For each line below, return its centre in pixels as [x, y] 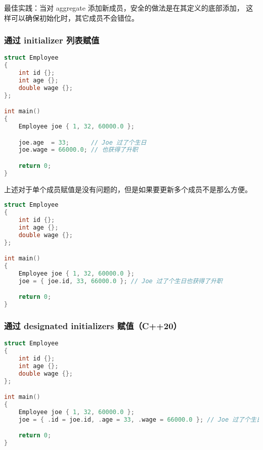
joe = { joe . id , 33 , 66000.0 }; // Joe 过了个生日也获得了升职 [120, 281]
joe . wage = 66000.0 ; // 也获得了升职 [78, 150]
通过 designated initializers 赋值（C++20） [93, 326]
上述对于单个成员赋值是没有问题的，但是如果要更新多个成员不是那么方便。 [128, 189]
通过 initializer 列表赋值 [52, 40]
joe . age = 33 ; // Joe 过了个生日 [82, 142]
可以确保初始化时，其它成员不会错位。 [75, 17]
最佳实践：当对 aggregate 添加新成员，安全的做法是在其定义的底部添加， [124, 8]
